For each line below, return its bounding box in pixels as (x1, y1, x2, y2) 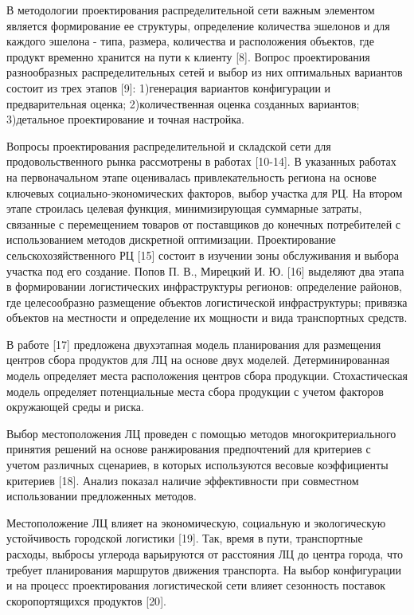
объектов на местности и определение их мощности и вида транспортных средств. (6, 309, 408, 326)
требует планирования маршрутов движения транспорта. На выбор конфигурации (6, 561, 402, 578)
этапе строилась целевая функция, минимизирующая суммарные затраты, (6, 200, 362, 217)
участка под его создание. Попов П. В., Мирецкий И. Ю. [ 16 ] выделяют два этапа (6, 262, 404, 279)
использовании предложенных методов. (6, 488, 197, 504)
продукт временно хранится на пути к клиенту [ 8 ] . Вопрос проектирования (6, 48, 370, 65)
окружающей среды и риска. (6, 398, 144, 415)
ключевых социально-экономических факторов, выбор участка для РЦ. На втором (6, 184, 403, 201)
